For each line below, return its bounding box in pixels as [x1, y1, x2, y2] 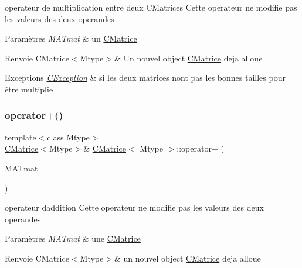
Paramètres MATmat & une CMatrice [5, 232, 141, 245]
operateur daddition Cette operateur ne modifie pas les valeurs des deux [5, 201, 264, 214]
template [5, 130, 36, 143]
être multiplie [5, 83, 53, 95]
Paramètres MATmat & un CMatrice [5, 32, 137, 44]
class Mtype [47, 130, 90, 143]
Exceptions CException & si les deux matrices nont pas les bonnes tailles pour [5, 71, 286, 84]
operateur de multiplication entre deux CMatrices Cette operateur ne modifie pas [5, 1, 297, 13]
